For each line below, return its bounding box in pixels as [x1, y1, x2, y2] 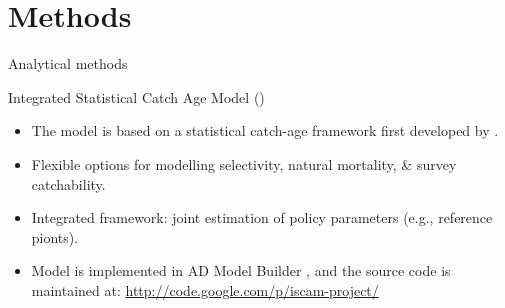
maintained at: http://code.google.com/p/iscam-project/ [31, 279, 379, 300]
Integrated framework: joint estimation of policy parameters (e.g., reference [31, 207, 493, 228]
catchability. [31, 173, 106, 194]
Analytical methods [8, 53, 128, 74]
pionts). [31, 226, 79, 247]
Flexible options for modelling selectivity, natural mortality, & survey [31, 153, 457, 174]
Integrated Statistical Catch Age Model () [8, 86, 265, 107]
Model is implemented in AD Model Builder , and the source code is [31, 260, 451, 281]
